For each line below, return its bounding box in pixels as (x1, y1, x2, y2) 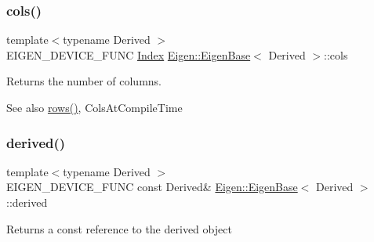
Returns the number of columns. (6, 73, 162, 89)
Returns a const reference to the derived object (6, 220, 232, 237)
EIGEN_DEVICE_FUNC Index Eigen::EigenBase (6, 46, 251, 63)
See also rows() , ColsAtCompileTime (6, 99, 183, 115)
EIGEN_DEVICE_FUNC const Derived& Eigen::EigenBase (6, 179, 298, 195)
